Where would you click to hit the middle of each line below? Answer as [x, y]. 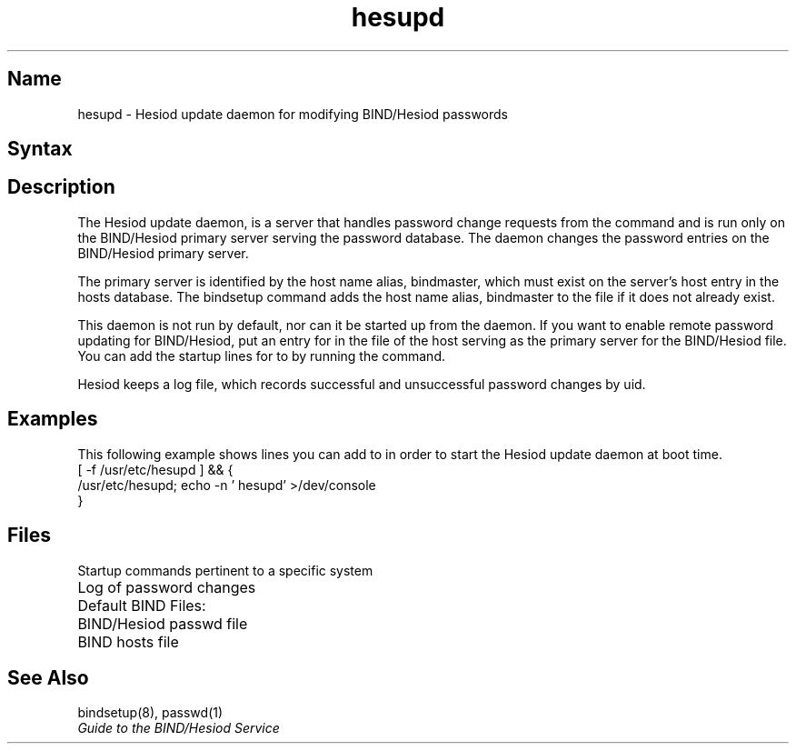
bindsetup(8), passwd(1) [150, 713]
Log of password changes [167, 587]
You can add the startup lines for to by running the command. [261, 355]
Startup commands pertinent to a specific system [225, 570]
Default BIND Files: [142, 605]
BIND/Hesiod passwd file [163, 623]
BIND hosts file [128, 641]
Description [61, 187]
